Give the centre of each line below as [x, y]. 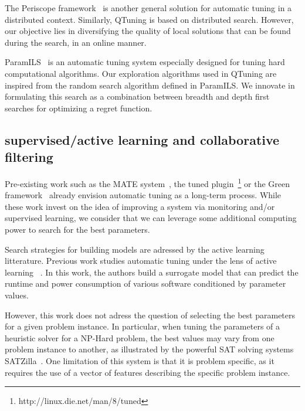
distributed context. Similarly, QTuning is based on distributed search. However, [149, 19]
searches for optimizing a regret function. [79, 108]
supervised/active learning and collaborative [142, 139]
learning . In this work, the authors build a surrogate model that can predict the [152, 272]
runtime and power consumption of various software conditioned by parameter [145, 283]
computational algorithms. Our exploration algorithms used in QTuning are [141, 73]
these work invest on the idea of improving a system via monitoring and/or [140, 206]
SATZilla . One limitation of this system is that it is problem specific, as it [140, 360]
